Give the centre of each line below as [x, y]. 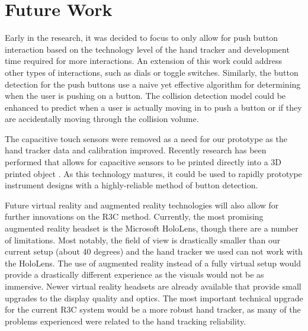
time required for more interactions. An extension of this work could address [144, 61]
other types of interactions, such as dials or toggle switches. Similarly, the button [152, 72]
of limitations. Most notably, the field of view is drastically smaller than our [143, 240]
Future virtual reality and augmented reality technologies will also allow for [142, 205]
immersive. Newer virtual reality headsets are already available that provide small [153, 286]
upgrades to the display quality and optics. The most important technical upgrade [154, 298]
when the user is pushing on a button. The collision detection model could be [145, 96]
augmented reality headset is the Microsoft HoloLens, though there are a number [152, 228]
